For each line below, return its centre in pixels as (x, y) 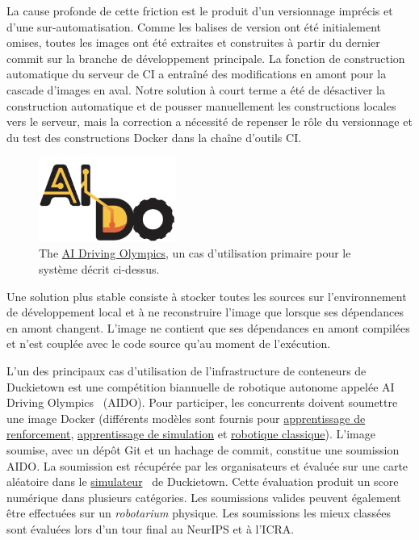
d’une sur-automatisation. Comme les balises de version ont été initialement (194, 26)
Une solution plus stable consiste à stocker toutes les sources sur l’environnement (207, 296)
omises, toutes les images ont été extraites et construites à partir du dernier (193, 42)
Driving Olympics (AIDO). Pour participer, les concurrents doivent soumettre (202, 402)
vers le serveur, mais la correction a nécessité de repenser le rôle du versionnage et (209, 121)
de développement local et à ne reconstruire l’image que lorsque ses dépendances (205, 312)
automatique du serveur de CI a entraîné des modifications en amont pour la (197, 74)
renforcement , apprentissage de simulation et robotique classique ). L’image (191, 434)
